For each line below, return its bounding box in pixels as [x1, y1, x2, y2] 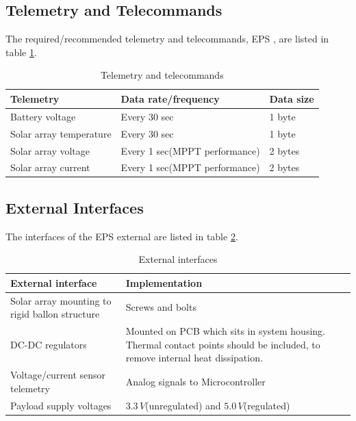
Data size [269, 91, 314, 105]
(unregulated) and [145, 398, 221, 412]
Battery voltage [10, 109, 76, 123]
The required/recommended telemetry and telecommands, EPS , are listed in [5, 31, 329, 46]
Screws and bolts [125, 300, 196, 314]
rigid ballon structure [10, 307, 100, 321]
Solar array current [10, 160, 90, 175]
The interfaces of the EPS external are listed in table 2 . [5, 229, 238, 243]
